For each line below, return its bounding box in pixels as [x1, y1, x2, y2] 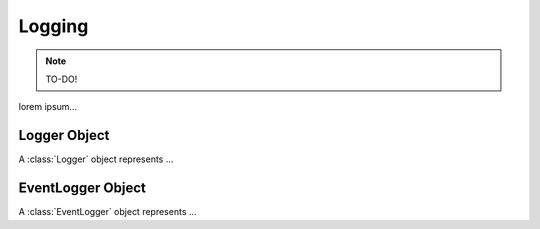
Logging [18, 15, 89, 37]
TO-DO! [45, 73, 78, 85]
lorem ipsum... [18, 101, 78, 113]
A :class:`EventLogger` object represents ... [18, 206, 197, 218]
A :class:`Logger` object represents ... [18, 153, 174, 165]
